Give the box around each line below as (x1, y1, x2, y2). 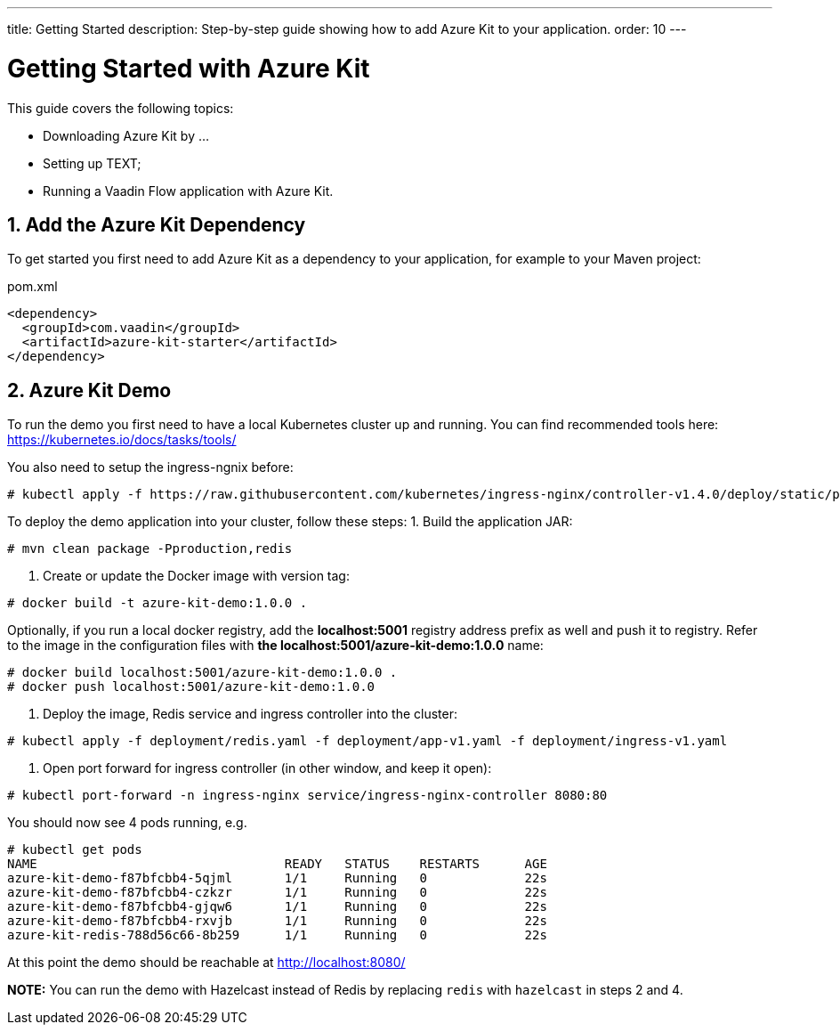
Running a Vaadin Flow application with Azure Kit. (43, 183, 334, 199)
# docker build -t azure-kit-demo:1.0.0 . (7, 596, 308, 611)
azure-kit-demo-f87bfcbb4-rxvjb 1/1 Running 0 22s (7, 914, 547, 929)
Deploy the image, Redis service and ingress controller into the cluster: (43, 706, 457, 722)
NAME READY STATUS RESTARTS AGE (7, 857, 547, 872)
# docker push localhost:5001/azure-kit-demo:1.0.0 (7, 679, 376, 695)
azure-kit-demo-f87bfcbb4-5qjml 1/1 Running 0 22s (7, 871, 547, 886)
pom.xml (7, 279, 58, 295)
